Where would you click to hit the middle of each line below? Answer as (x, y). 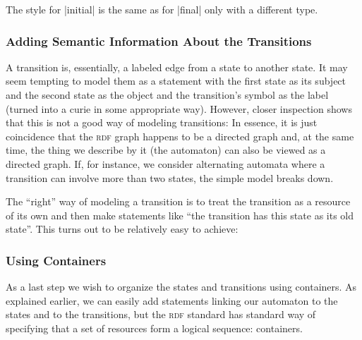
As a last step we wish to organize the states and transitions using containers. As (181, 287)
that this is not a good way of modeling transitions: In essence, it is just (162, 122)
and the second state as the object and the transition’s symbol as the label (167, 95)
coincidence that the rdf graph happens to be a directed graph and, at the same (180, 136)
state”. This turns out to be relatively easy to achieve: (122, 229)
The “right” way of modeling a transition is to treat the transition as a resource (178, 201)
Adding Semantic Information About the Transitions (159, 41)
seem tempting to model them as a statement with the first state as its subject (176, 81)
